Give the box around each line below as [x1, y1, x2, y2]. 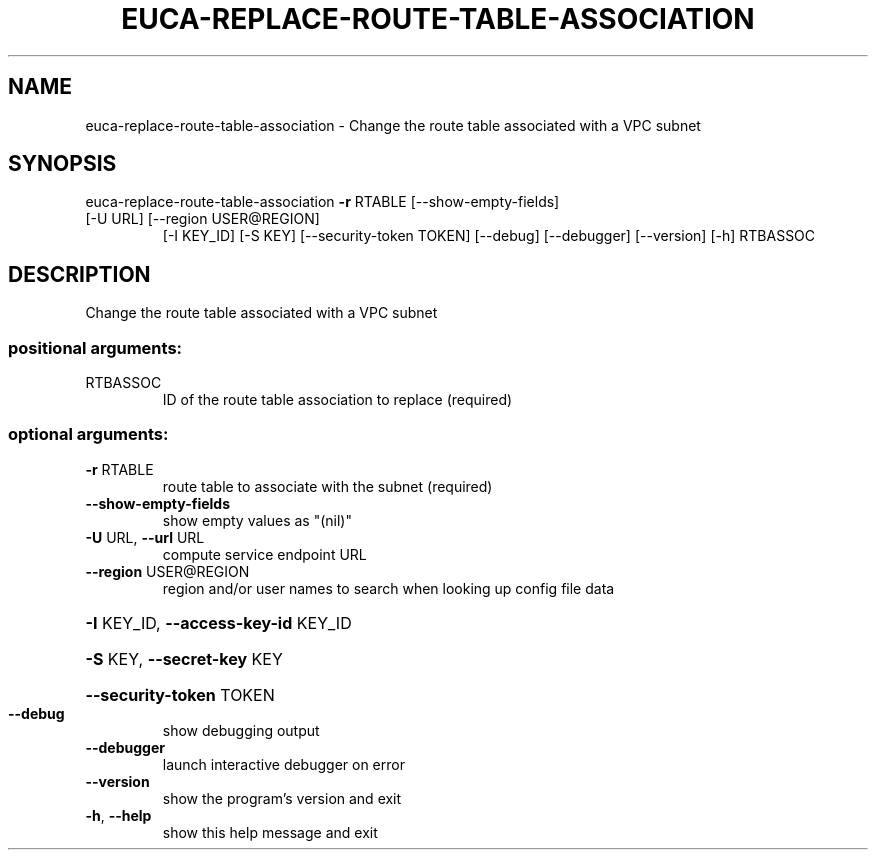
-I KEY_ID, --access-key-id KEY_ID [85, 612, 352, 633]
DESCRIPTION [8, 261, 151, 287]
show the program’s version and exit [162, 789, 402, 807]
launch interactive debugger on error [162, 755, 405, 773]
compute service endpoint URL [162, 545, 367, 563]
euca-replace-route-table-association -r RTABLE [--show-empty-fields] [85, 193, 560, 211]
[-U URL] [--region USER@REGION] [85, 210, 320, 228]
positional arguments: [8, 337, 183, 358]
